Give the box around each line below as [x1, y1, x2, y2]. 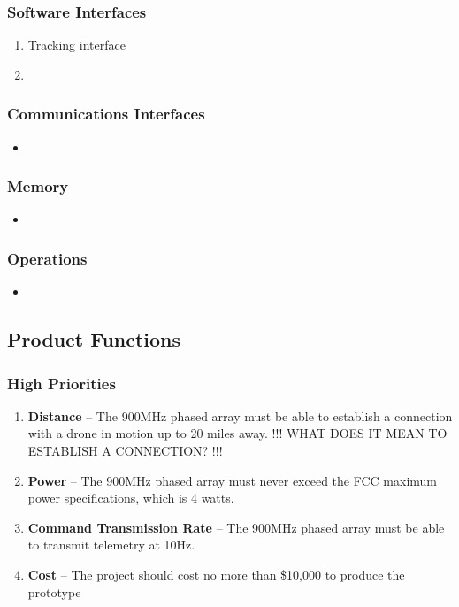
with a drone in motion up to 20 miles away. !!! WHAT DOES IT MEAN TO [27, 424, 448, 442]
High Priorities [7, 372, 116, 394]
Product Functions [7, 326, 181, 353]
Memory [7, 175, 69, 197]
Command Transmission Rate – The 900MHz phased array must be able [27, 518, 445, 536]
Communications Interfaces [7, 103, 205, 125]
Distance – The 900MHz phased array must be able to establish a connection [27, 406, 453, 425]
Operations [7, 247, 88, 269]
